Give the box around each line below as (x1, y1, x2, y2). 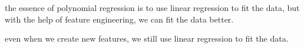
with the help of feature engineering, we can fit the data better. (5, 13, 234, 25)
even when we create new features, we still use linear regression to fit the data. (5, 32, 289, 45)
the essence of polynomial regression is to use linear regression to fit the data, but (5, 2, 300, 13)
